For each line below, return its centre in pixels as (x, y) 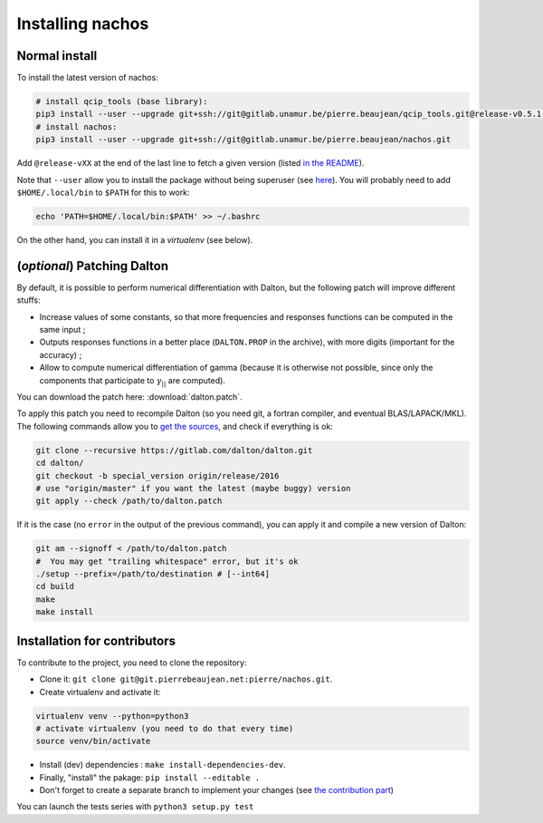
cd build (55, 586)
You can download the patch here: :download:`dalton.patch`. (130, 397)
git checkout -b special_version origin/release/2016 (157, 475)
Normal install (57, 56)
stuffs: (29, 300)
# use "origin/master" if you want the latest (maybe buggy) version (193, 488)
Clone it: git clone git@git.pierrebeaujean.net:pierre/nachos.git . (186, 679)
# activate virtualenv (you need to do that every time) (165, 728)
